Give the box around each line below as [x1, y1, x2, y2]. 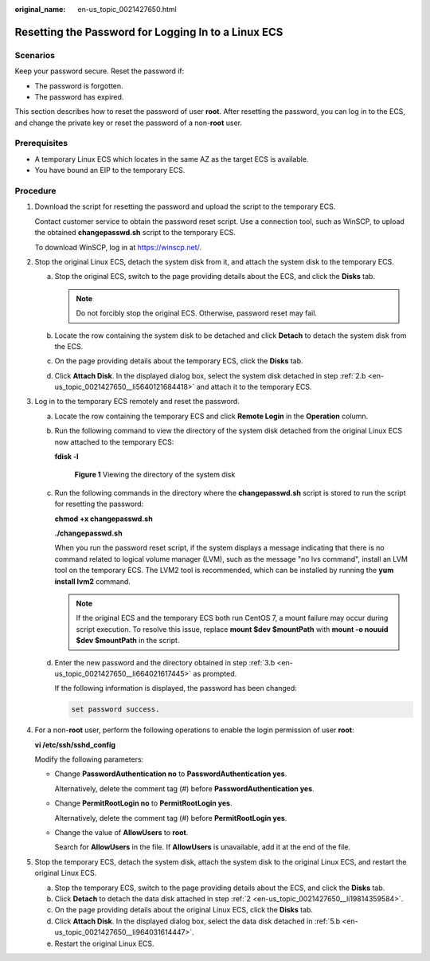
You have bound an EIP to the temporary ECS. [34, 166, 186, 175]
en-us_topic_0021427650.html [77, 5, 177, 14]
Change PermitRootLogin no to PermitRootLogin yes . [54, 798, 233, 808]
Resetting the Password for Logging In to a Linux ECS [14, 25, 283, 39]
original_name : [14, 5, 66, 14]
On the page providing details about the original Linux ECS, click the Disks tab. [54, 905, 314, 915]
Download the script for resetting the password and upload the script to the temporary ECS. [34, 202, 336, 211]
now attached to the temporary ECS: [54, 437, 174, 446]
